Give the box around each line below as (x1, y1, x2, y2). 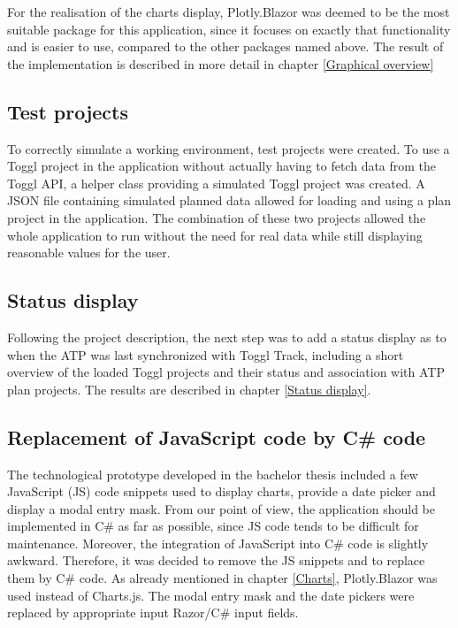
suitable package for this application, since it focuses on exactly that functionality (7, 19, 451, 38)
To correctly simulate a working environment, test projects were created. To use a (7, 139, 450, 157)
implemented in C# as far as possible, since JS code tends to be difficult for (7, 517, 419, 535)
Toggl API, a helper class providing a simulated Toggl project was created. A (7, 173, 425, 192)
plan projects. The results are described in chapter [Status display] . (7, 379, 371, 398)
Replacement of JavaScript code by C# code (7, 423, 426, 450)
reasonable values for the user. (7, 243, 171, 262)
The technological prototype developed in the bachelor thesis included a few (7, 464, 418, 483)
